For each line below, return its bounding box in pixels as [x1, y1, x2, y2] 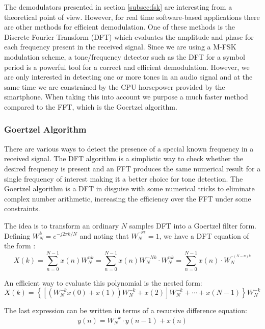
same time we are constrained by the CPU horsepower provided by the [4, 81, 225, 92]
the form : [4, 240, 36, 251]
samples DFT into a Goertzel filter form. [129, 220, 256, 231]
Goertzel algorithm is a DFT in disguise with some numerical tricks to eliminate [4, 183, 255, 194]
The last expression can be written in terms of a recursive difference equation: [4, 305, 247, 316]
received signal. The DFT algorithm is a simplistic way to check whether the [4, 153, 243, 164]
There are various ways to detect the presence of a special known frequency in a [4, 143, 254, 154]
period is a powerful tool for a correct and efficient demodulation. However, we [4, 61, 250, 72]
